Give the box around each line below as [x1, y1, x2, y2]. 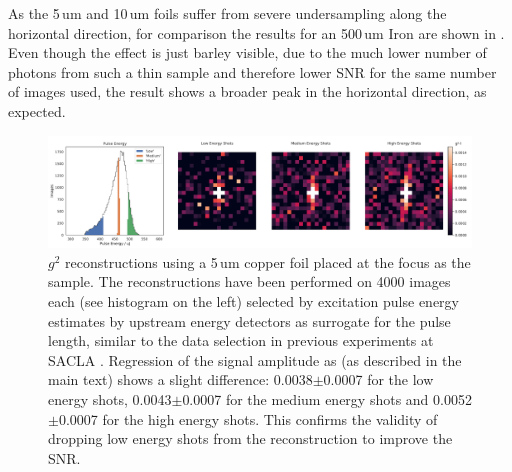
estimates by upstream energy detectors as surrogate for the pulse [48, 310, 451, 331]
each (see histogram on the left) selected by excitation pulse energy [48, 290, 459, 311]
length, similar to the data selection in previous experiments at [48, 330, 434, 351]
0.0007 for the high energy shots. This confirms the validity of [58, 408, 438, 429]
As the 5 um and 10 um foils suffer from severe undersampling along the [8, 3, 447, 23]
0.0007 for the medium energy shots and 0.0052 [182, 388, 472, 409]
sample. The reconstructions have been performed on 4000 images [48, 271, 451, 292]
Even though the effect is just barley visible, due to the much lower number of [8, 42, 487, 63]
